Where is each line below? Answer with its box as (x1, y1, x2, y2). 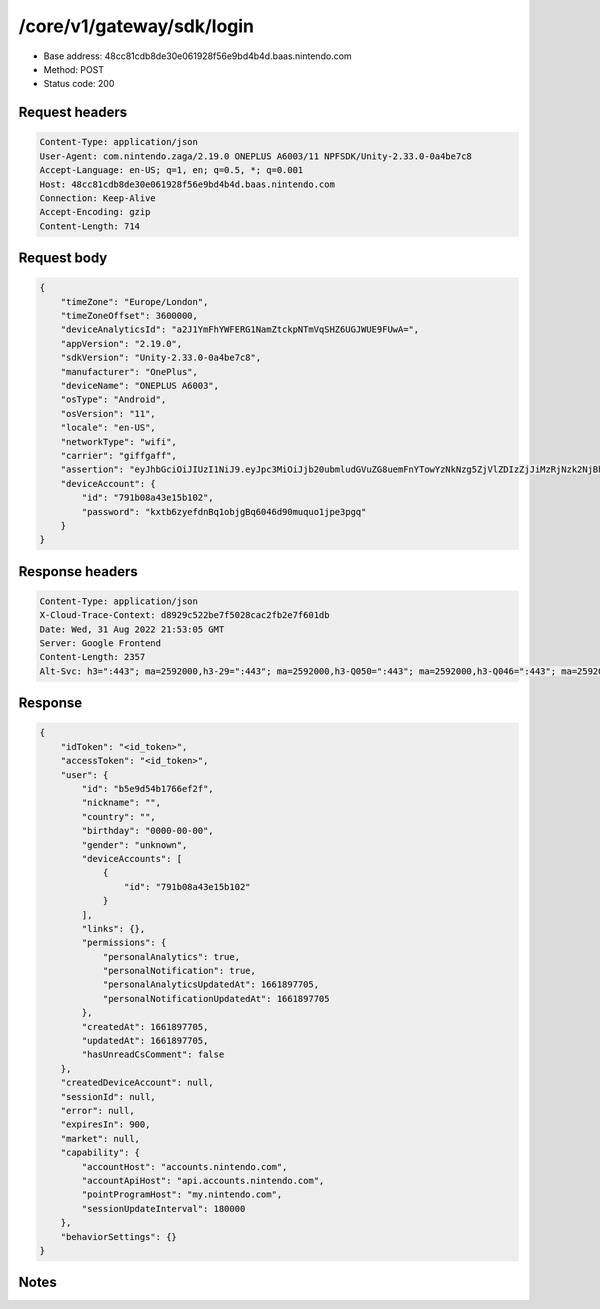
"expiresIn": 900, (60, 1119, 151, 1130)
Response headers (18, 563, 139, 580)
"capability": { (60, 1147, 140, 1159)
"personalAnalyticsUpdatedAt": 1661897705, (102, 979, 320, 990)
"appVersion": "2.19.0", (60, 338, 183, 349)
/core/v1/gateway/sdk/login (18, 15, 255, 37)
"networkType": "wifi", (60, 436, 177, 447)
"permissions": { (81, 937, 167, 949)
